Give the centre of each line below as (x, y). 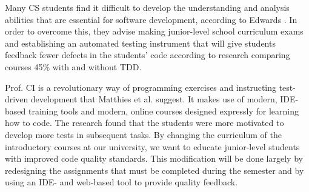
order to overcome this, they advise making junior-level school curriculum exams (154, 31)
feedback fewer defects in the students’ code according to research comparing (148, 55)
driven (17, 99)
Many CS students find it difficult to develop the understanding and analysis (147, 7)
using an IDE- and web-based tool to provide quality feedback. (121, 182)
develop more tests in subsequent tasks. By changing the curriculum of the (143, 134)
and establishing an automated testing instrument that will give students (140, 43)
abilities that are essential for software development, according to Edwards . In (151, 19)
